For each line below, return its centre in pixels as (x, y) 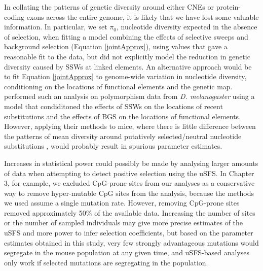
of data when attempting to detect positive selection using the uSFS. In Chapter (129, 173)
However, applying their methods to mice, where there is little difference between (130, 126)
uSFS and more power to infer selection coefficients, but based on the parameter (129, 233)
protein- (228, 7)
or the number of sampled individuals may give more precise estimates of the (124, 223)
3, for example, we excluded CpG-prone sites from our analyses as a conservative (129, 183)
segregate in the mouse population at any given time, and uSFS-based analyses (127, 252)
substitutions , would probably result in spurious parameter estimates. (113, 146)
